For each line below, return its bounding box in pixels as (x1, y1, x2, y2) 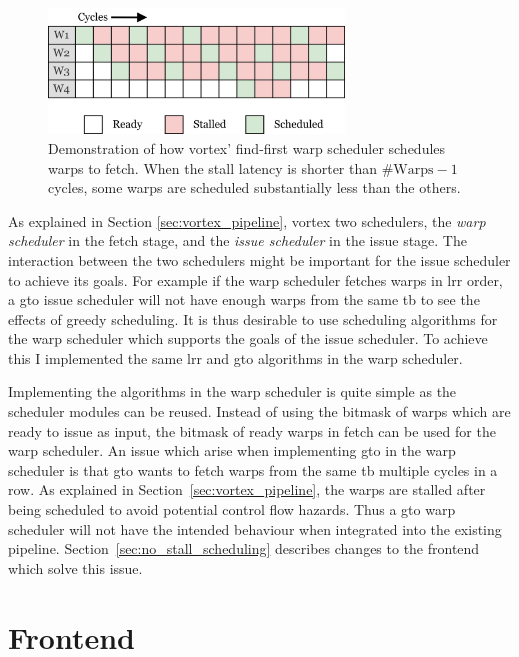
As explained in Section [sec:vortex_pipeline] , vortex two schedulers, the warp (8, 210, 486, 231)
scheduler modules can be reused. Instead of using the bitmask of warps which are (8, 401, 511, 422)
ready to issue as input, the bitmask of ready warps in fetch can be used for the (8, 420, 496, 441)
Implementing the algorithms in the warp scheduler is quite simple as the (8, 381, 457, 402)
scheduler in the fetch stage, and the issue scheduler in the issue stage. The (8, 230, 467, 251)
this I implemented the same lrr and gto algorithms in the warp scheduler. (8, 347, 463, 368)
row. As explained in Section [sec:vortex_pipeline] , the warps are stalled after (8, 479, 486, 500)
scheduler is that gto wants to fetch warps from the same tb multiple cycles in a (8, 459, 498, 480)
